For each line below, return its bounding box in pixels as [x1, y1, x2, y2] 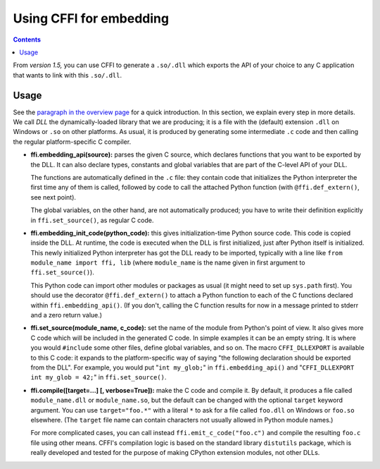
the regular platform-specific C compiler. [13, 138, 132, 146]
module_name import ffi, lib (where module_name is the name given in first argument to [30, 258, 305, 267]
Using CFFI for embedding [13, 11, 169, 26]
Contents [13, 35, 42, 44]
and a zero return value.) [30, 311, 102, 319]
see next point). [30, 193, 77, 201]
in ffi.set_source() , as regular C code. [30, 216, 154, 224]
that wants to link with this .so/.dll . [13, 71, 122, 79]
